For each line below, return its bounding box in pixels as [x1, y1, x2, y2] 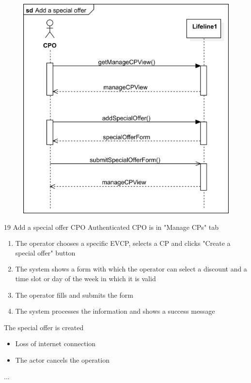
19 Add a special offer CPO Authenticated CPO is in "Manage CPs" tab [4, 222, 219, 232]
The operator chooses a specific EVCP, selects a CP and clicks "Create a [15, 238, 231, 248]
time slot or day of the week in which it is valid [15, 273, 156, 283]
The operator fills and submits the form [15, 289, 133, 300]
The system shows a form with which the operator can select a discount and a [15, 264, 247, 274]
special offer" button [15, 247, 76, 257]
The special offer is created [4, 322, 84, 332]
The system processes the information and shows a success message [15, 306, 215, 316]
